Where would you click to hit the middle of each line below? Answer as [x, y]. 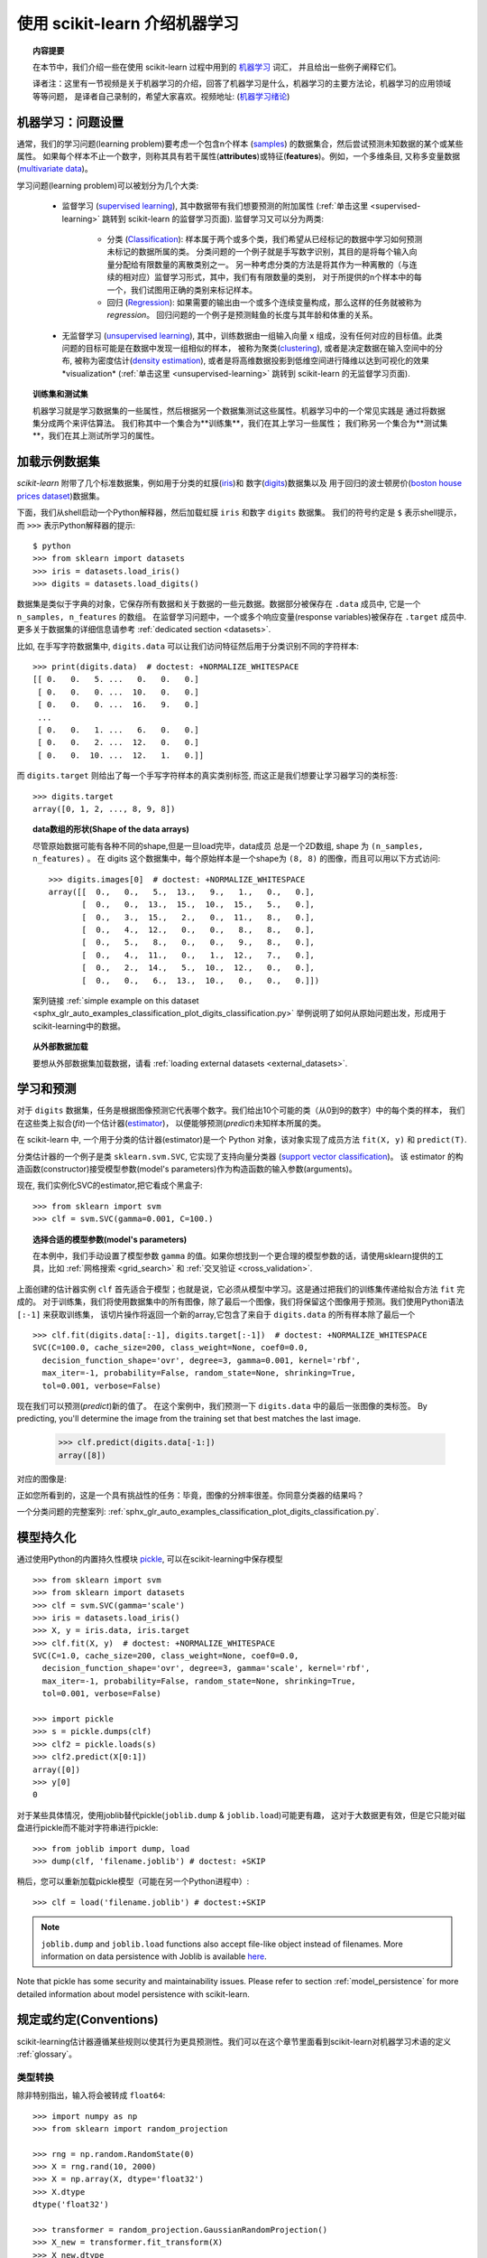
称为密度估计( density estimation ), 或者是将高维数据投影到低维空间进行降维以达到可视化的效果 [255, 360]
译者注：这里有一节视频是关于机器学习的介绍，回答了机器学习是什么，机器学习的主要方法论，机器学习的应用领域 [242, 84]
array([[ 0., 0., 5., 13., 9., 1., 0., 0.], [182, 891]
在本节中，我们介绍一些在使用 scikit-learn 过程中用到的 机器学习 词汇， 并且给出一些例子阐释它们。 [217, 67]
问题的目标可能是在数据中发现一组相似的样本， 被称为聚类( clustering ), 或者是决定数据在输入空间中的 [248, 349]
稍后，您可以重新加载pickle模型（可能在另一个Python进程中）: [133, 1881]
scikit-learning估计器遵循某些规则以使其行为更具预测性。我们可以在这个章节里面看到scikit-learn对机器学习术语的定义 [234, 2041]
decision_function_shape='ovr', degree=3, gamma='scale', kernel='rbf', [206, 1668]
